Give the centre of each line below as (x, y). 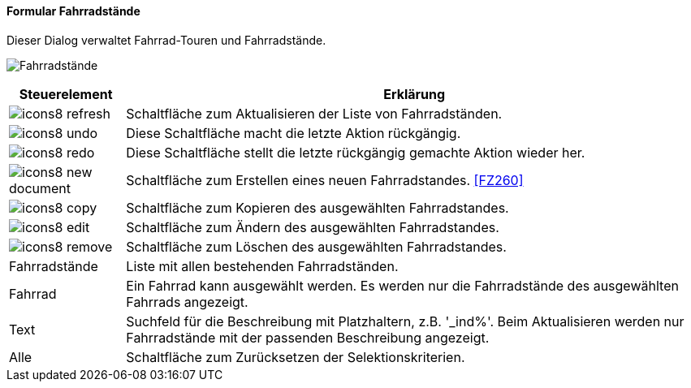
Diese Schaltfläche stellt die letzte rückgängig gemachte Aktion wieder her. (356, 152)
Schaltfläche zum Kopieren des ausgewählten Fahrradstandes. (317, 207)
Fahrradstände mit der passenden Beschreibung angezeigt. (308, 337)
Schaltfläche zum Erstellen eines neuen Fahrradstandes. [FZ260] (325, 180)
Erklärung (415, 94)
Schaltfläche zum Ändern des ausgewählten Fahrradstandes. (313, 227)
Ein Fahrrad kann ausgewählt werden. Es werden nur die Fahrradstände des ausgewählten (402, 285)
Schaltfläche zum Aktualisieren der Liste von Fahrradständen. (314, 113)
